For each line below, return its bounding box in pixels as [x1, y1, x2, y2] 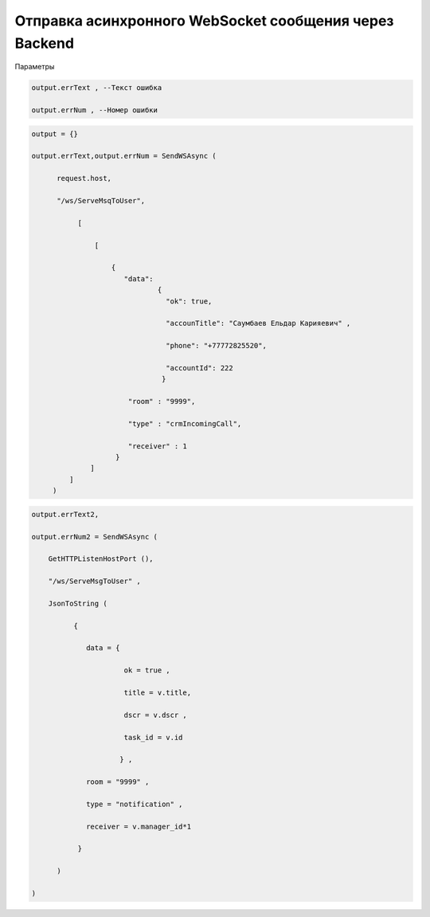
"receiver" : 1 [127, 441, 187, 450]
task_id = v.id [123, 733, 183, 742]
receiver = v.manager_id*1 [86, 821, 191, 831]
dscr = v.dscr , [123, 710, 187, 719]
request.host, [57, 174, 111, 183]
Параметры [14, 62, 55, 72]
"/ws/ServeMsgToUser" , [48, 577, 141, 586]
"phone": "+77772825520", [166, 341, 267, 351]
